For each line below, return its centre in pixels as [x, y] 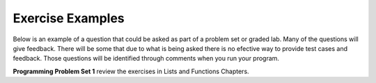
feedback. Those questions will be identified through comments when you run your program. [146, 59]
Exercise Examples [69, 18]
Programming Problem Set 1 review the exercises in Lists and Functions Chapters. [131, 71]
